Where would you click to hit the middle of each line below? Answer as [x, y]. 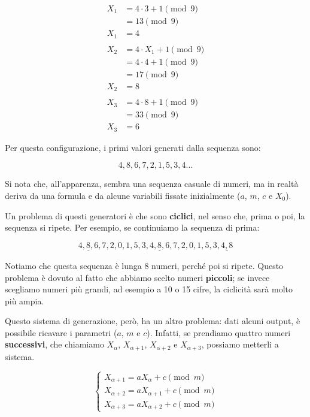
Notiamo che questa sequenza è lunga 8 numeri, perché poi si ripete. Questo [144, 265]
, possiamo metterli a [240, 344]
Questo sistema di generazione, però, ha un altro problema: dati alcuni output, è [153, 321]
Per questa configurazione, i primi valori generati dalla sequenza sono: [133, 147]
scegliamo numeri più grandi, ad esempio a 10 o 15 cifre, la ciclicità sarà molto [149, 289]
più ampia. [25, 300]
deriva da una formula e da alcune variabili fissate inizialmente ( [123, 195]
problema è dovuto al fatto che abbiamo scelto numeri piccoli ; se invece [137, 277]
